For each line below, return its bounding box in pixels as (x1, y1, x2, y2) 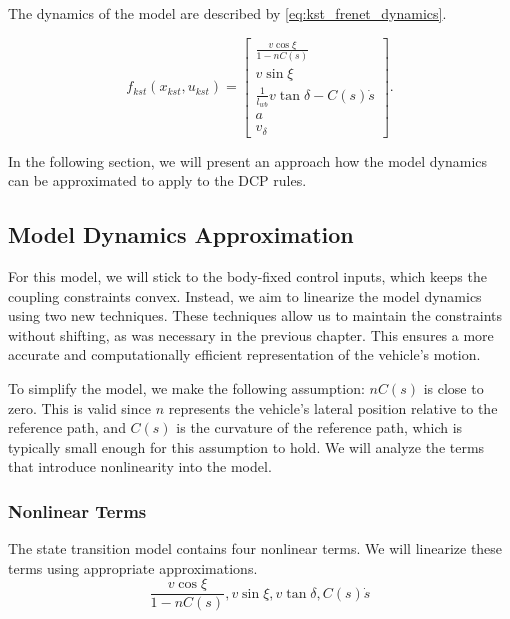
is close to (423, 377, 484, 398)
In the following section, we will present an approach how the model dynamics (8, 150, 488, 171)
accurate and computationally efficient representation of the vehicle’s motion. (8, 344, 481, 365)
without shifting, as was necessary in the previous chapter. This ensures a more (8, 324, 494, 345)
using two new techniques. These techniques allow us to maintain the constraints (8, 305, 503, 326)
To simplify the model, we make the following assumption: (8, 377, 365, 398)
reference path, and (8, 417, 126, 438)
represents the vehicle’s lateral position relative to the (168, 397, 498, 418)
